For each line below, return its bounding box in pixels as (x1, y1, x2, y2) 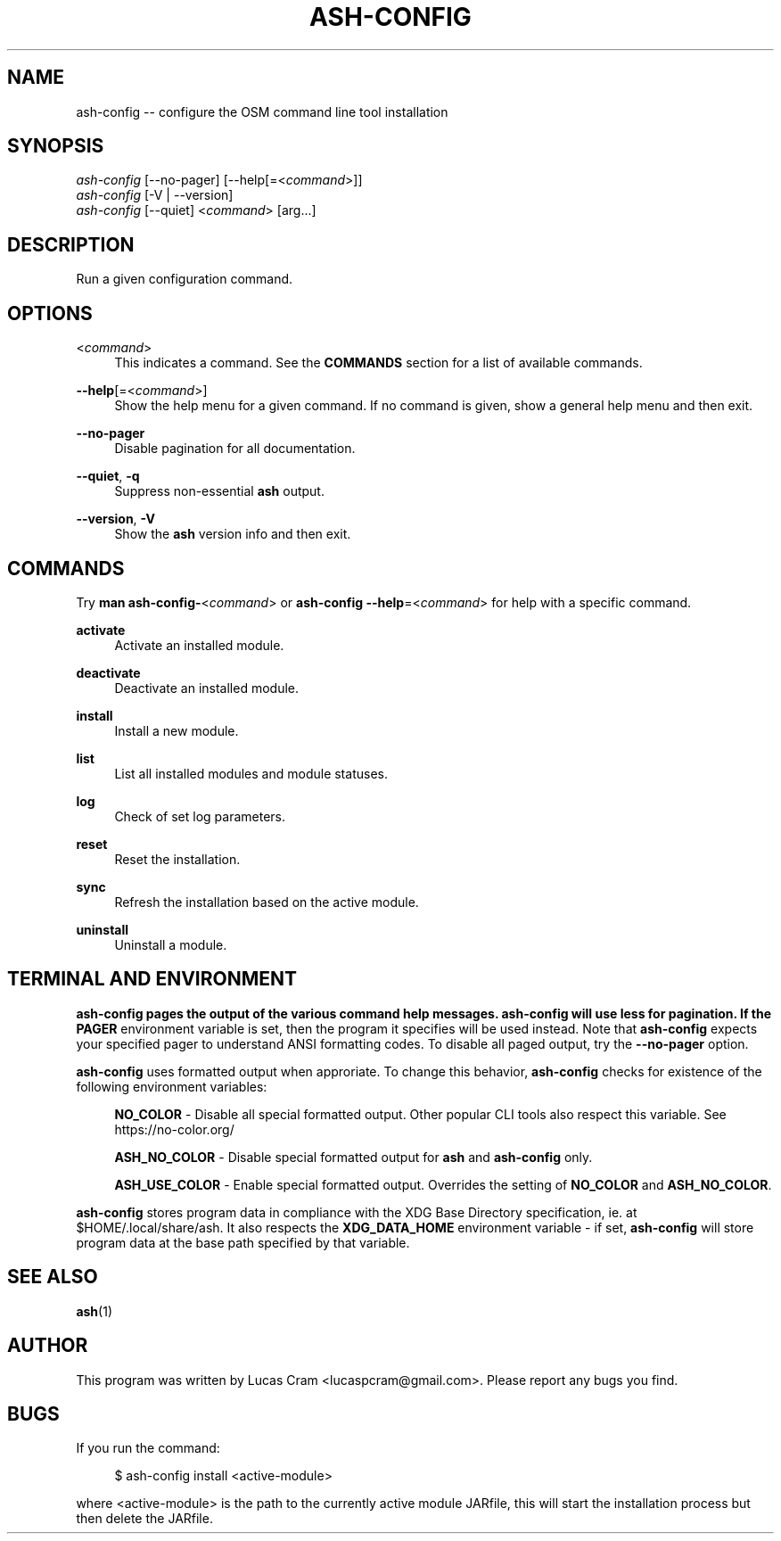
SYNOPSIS (7, 135, 104, 158)
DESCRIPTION (7, 233, 135, 256)
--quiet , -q (76, 468, 140, 484)
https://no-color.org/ (114, 1121, 234, 1137)
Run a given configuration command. (76, 271, 293, 287)
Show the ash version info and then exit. (114, 526, 351, 542)
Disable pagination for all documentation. (114, 441, 356, 457)
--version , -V (76, 511, 155, 527)
